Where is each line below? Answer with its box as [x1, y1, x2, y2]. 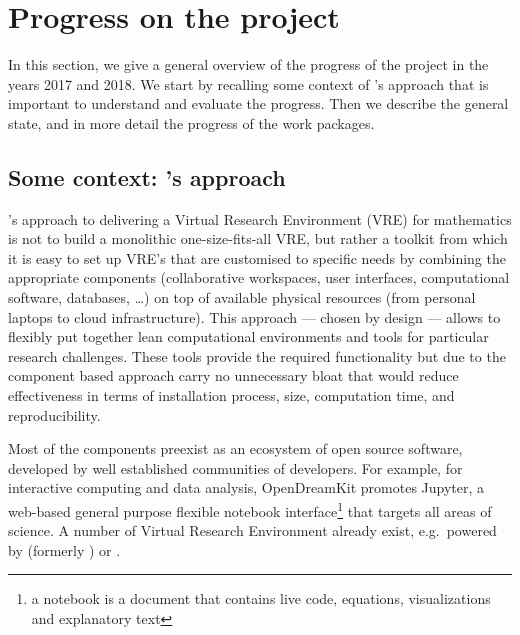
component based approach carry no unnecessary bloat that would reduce [8, 365, 459, 386]
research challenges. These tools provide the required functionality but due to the [8, 345, 506, 366]
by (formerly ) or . [8, 539, 121, 560]
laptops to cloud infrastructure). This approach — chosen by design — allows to [8, 306, 501, 327]
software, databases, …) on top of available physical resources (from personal [8, 287, 476, 308]
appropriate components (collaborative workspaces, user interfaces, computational [8, 267, 510, 288]
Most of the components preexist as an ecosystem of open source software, [8, 438, 463, 459]
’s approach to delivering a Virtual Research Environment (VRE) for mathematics [8, 208, 512, 229]
